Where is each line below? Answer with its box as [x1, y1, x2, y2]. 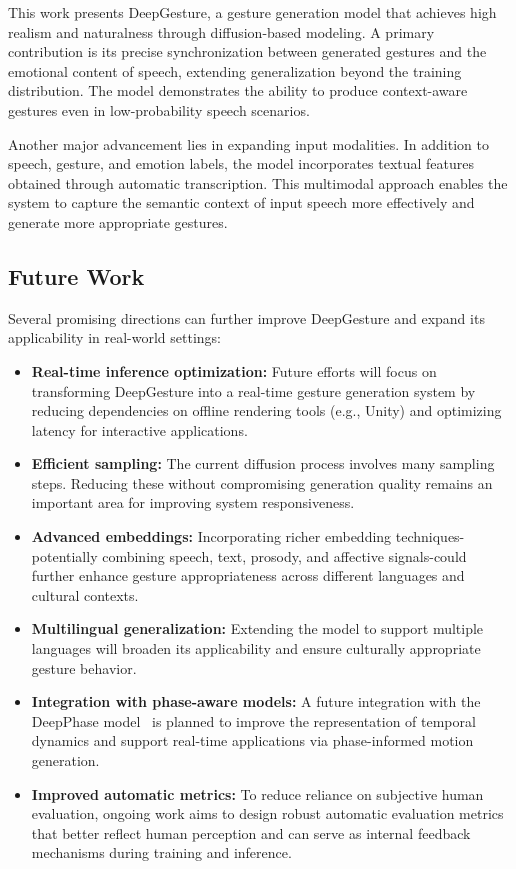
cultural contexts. [31, 584, 139, 605]
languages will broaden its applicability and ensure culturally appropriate [31, 638, 481, 659]
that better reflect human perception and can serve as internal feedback [31, 822, 471, 843]
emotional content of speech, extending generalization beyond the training [8, 60, 462, 81]
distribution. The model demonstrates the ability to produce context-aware [8, 80, 468, 101]
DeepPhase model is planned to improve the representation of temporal [31, 710, 476, 731]
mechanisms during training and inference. [31, 842, 292, 863]
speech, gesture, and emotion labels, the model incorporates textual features [8, 153, 475, 174]
